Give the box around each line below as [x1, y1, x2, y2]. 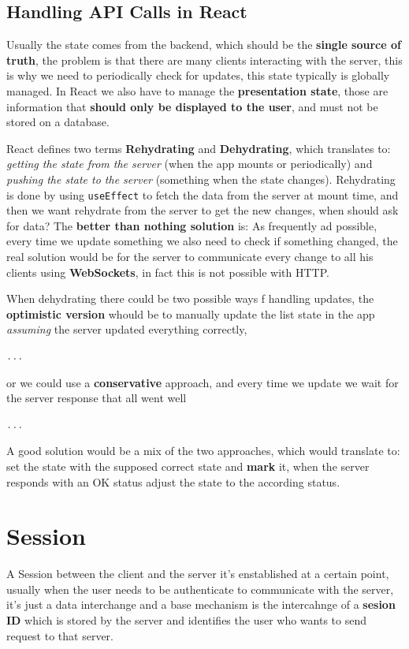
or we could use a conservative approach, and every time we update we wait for [6, 374, 399, 390]
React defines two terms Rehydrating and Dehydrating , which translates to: [6, 140, 391, 156]
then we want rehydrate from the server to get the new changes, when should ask [6, 202, 399, 218]
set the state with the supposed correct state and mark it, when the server [6, 457, 370, 474]
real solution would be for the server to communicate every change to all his [6, 248, 374, 264]
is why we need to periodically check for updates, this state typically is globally [6, 67, 390, 84]
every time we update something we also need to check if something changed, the [6, 233, 398, 249]
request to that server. [6, 627, 113, 643]
